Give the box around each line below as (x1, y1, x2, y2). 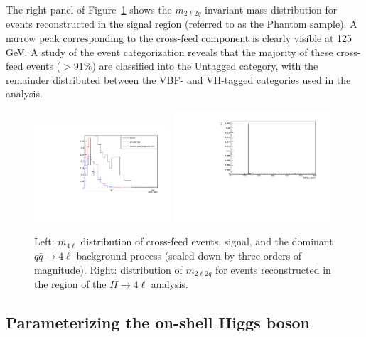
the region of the (34, 277, 107, 291)
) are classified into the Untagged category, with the (92, 58, 318, 73)
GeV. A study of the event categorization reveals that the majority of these (6, 44, 333, 59)
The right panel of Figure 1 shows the (6, 2, 172, 16)
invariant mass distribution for (204, 2, 338, 16)
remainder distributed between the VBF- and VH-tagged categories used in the (6, 72, 351, 87)
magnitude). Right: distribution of (34, 262, 183, 277)
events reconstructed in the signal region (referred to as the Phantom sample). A (6, 16, 357, 31)
